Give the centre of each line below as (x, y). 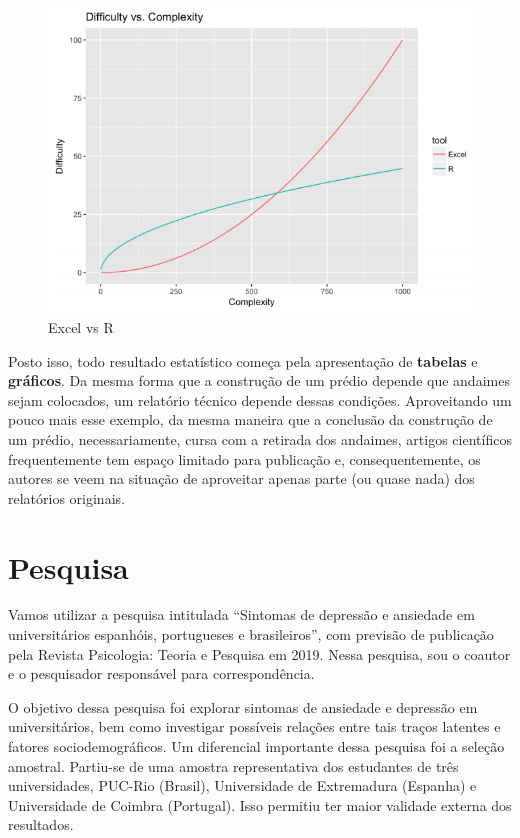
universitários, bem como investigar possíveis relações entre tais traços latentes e (254, 726)
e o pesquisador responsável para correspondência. (161, 673)
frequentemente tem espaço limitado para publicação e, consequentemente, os (244, 458)
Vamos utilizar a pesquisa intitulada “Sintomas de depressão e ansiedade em (241, 614)
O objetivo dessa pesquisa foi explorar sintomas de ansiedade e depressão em (243, 706)
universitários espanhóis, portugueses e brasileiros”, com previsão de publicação (251, 634)
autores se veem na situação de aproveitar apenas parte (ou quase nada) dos (241, 478)
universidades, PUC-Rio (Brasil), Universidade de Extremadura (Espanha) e (242, 785)
